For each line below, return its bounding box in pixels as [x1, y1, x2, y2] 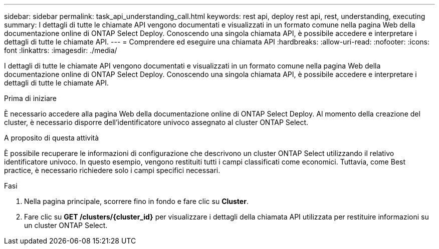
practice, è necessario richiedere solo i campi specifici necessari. [4, 166, 221, 174]
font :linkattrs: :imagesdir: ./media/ [4, 46, 117, 54]
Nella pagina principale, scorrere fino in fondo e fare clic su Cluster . [24, 197, 249, 205]
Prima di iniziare [4, 94, 57, 102]
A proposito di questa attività [4, 133, 99, 142]
